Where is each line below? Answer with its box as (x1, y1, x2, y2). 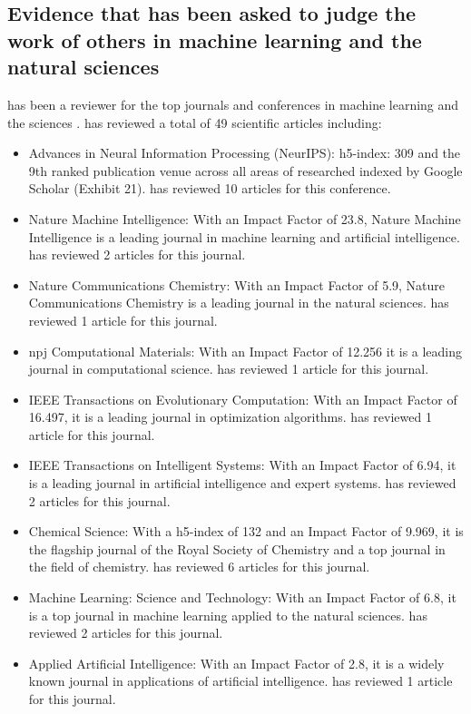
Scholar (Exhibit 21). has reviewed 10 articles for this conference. (28, 179, 391, 198)
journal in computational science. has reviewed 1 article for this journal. (28, 359, 429, 378)
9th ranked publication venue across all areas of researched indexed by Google (28, 161, 463, 180)
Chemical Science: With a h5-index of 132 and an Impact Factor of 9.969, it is (28, 522, 464, 541)
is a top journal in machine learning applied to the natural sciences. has (28, 605, 427, 624)
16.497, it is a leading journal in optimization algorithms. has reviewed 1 (28, 407, 432, 426)
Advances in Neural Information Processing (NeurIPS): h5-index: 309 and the (28, 143, 461, 162)
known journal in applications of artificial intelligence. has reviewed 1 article (28, 671, 453, 690)
